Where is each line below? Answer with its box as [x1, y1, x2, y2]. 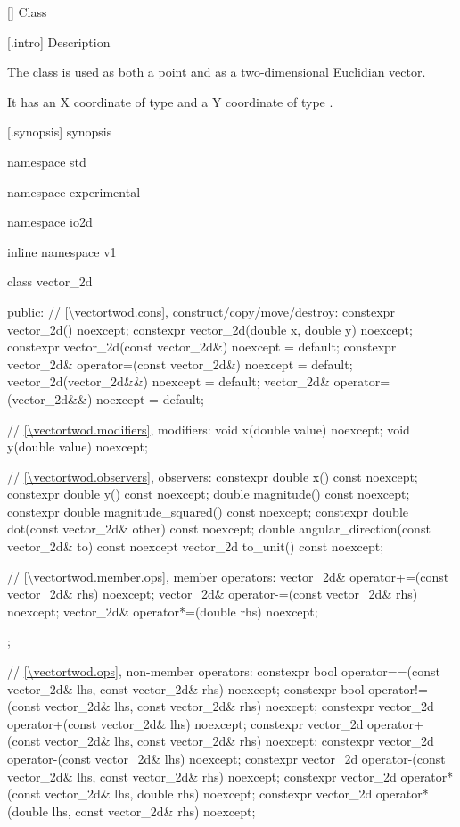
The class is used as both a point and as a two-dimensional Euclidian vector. [7, 62, 426, 81]
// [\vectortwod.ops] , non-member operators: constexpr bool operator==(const [7, 662, 440, 681]
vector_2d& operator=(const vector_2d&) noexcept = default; [7, 354, 353, 373]
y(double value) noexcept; [7, 437, 148, 456]
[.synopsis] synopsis [7, 122, 112, 141]
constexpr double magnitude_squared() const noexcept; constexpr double [7, 501, 409, 520]
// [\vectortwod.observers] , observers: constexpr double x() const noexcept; [7, 467, 418, 485]
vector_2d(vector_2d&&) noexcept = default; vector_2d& [7, 372, 330, 391]
